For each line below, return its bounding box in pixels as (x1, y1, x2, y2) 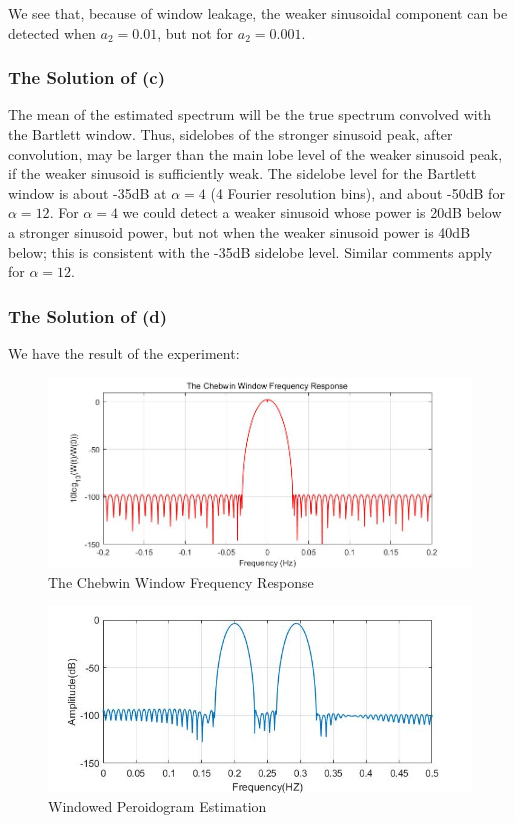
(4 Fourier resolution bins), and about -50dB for (210, 182, 505, 203)
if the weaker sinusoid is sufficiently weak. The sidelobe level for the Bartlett (8, 163, 477, 184)
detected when (8, 22, 96, 43)
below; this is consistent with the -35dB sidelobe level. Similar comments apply (8, 241, 493, 262)
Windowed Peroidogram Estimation (48, 796, 267, 817)
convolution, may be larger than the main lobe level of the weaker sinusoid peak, (8, 143, 503, 164)
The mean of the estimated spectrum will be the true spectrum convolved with (8, 104, 491, 125)
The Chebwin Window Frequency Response (48, 571, 314, 592)
